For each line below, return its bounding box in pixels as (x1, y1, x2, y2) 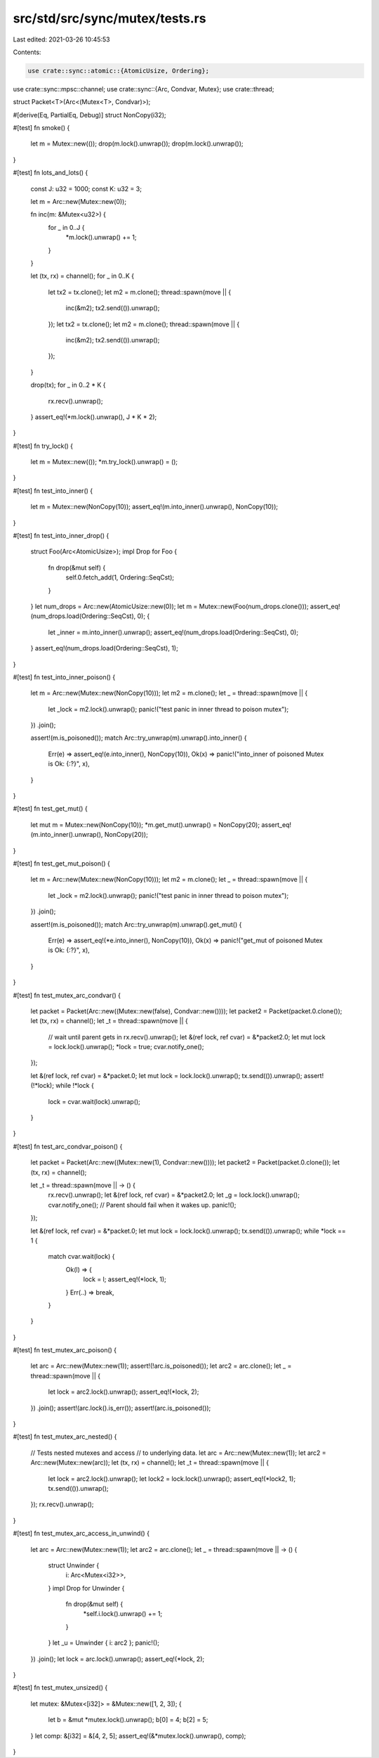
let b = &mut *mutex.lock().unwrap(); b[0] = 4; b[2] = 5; (48, 1716, 208, 1724)
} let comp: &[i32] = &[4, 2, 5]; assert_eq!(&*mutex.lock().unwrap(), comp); (30, 1731, 246, 1740)
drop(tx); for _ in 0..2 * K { (30, 380, 106, 390)
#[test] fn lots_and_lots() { (13, 169, 88, 177)
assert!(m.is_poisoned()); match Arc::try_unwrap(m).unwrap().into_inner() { (30, 733, 247, 742)
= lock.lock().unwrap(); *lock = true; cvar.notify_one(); (48, 1043, 204, 1051)
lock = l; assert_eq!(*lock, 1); (83, 1275, 166, 1283)
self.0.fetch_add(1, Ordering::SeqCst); (65, 573, 175, 582)
